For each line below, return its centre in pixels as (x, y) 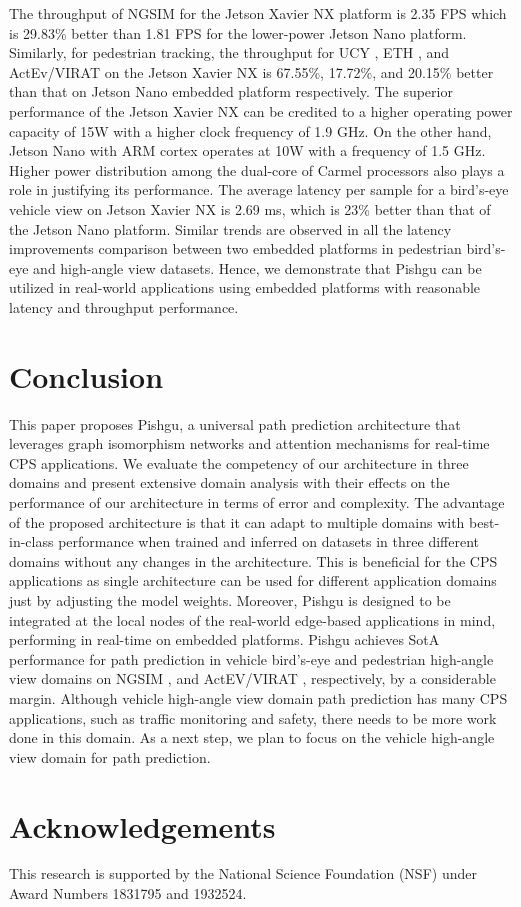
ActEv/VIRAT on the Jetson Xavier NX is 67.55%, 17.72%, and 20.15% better (251, 71)
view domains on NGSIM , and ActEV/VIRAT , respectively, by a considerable (252, 678)
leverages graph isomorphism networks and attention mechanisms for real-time (249, 443)
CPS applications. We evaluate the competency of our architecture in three (239, 462)
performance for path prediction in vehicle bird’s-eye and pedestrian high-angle (251, 658)
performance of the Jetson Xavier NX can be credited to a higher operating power (261, 110)
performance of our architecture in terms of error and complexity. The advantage (257, 502)
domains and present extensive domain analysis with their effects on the (229, 482)
